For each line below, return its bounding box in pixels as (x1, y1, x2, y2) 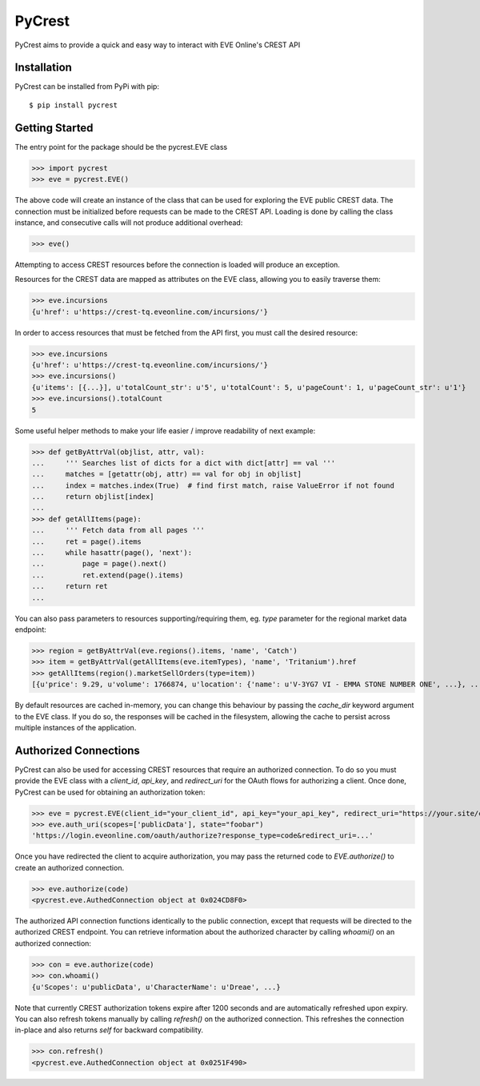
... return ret (31, 581, 108, 591)
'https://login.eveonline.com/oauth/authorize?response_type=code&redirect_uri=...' (31, 831, 374, 840)
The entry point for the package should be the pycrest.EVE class (14, 142, 228, 151)
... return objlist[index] (31, 493, 155, 501)
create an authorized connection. (14, 863, 124, 872)
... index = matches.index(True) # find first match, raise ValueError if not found (31, 481, 395, 490)
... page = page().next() (31, 559, 167, 569)
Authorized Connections (14, 743, 140, 757)
